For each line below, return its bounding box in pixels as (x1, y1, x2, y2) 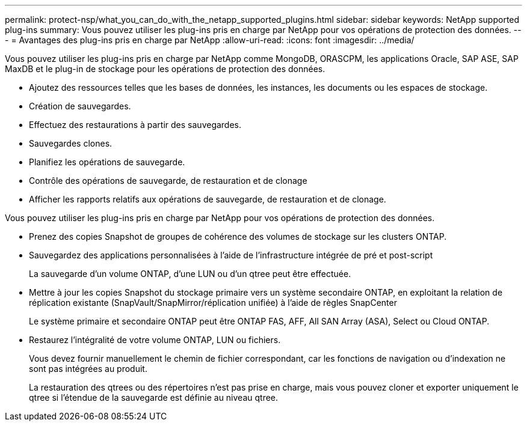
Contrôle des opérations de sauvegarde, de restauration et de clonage (29, 175, 307, 186)
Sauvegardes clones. (29, 138, 112, 148)
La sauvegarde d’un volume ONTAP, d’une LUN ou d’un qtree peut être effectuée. (29, 269, 351, 279)
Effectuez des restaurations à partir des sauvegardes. (29, 120, 242, 130)
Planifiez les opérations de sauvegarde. (29, 157, 185, 167)
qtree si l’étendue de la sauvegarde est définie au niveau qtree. (29, 392, 279, 403)
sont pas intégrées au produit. (29, 364, 147, 374)
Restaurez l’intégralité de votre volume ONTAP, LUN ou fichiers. (29, 335, 281, 345)
